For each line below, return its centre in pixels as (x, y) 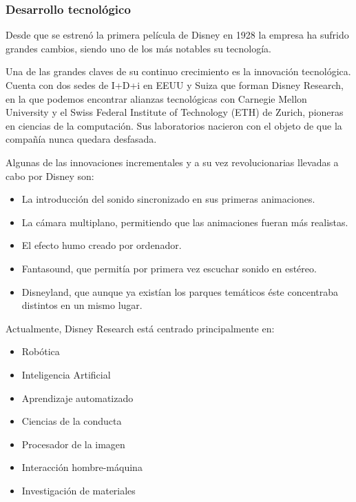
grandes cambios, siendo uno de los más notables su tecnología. (138, 48)
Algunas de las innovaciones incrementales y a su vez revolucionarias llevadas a (172, 162)
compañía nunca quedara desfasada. (81, 139)
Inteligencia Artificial (66, 374)
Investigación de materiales (78, 490)
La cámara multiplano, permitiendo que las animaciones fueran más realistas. (185, 222)
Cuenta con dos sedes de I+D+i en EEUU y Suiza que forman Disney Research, (175, 85)
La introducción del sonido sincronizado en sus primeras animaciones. (168, 199)
